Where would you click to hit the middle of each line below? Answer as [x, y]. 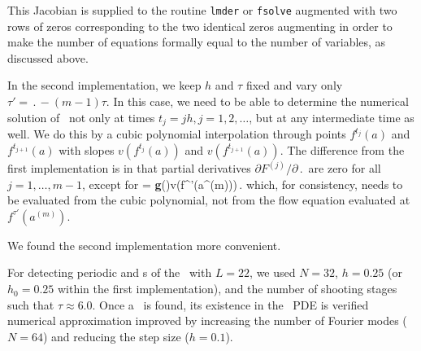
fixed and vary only [294, 85]
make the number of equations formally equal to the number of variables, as [197, 42]
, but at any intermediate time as [332, 117]
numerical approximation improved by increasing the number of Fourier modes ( [207, 320]
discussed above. [48, 57]
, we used [273, 272]
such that [31, 304]
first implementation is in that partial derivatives [129, 168]
